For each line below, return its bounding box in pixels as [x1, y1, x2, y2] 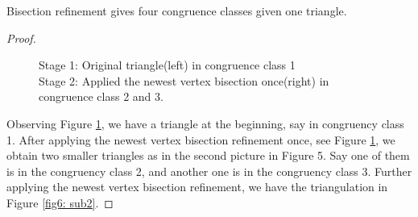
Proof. [6, 29, 36, 46]
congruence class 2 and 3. [39, 88, 163, 105]
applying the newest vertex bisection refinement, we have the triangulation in [6, 178, 388, 195]
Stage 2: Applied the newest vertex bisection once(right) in [39, 72, 329, 89]
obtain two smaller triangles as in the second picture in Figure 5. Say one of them [6, 147, 410, 164]
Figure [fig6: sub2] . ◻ [6, 194, 114, 211]
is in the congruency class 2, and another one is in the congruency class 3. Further [6, 162, 412, 179]
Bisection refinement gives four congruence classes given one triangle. [6, 2, 347, 19]
